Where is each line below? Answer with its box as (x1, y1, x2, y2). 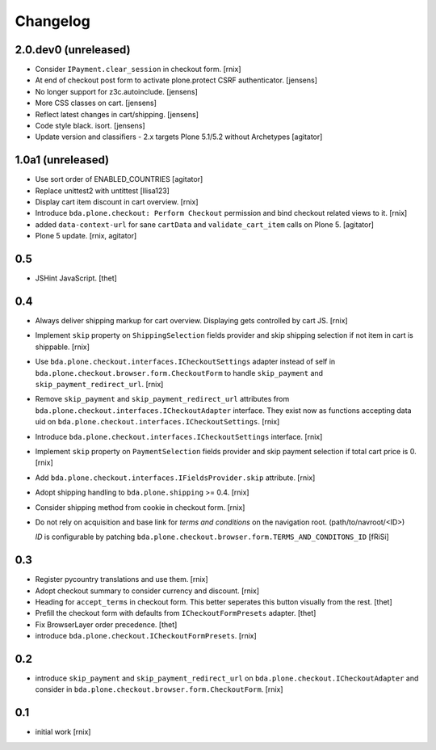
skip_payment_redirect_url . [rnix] (35, 380, 164, 390)
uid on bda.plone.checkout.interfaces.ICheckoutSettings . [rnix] (35, 417, 280, 427)
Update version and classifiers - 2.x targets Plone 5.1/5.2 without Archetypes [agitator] (35, 132, 323, 141)
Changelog (15, 12, 90, 30)
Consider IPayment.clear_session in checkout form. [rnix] (35, 65, 241, 74)
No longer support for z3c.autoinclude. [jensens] (35, 86, 198, 96)
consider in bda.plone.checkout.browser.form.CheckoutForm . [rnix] (35, 685, 283, 694)
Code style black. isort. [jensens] (35, 121, 145, 131)
